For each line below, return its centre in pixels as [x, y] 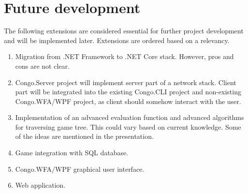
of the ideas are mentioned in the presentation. [84, 136]
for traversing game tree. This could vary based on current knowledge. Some [128, 126]
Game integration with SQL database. [72, 153]
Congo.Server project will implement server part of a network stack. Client [126, 82]
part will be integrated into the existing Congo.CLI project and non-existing [128, 92]
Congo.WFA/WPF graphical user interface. [80, 169]
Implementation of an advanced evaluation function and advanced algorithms [130, 117]
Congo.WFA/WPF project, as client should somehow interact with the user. [128, 101]
